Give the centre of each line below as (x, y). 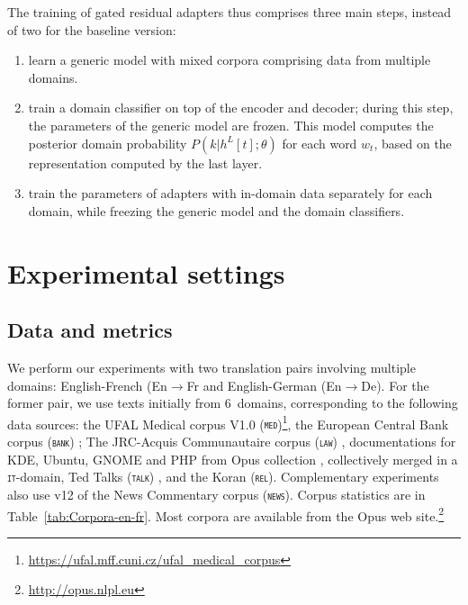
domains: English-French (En (87, 385)
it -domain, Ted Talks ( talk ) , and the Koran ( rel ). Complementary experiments (223, 477)
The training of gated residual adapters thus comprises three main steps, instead (229, 12)
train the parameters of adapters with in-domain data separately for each (230, 193)
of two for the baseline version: (92, 29)
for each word (319, 143)
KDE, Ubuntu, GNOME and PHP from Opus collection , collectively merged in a (233, 459)
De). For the (395, 385)
